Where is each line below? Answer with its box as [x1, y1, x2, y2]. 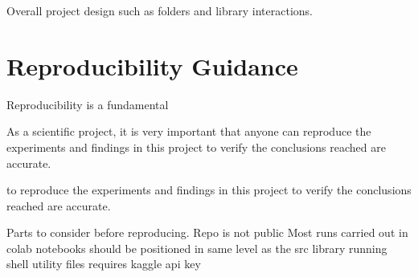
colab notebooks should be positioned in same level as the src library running [6, 239, 387, 256]
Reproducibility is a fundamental [6, 96, 169, 112]
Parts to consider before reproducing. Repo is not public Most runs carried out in [6, 224, 408, 241]
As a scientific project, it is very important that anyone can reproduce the [6, 123, 371, 140]
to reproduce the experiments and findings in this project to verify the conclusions [6, 181, 412, 198]
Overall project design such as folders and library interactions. [6, 2, 313, 18]
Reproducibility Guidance [6, 49, 298, 82]
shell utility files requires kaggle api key [6, 255, 201, 272]
